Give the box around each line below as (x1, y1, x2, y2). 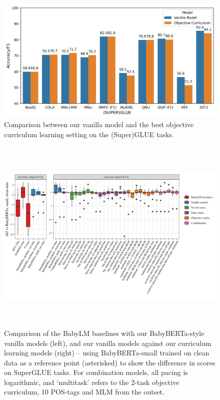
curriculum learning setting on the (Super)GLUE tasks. (4, 129, 174, 139)
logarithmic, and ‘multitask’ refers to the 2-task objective (4, 376, 179, 387)
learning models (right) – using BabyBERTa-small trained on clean (4, 347, 209, 358)
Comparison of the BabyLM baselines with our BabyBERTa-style (4, 327, 204, 338)
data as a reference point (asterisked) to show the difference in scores (4, 357, 215, 367)
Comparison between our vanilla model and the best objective (4, 119, 194, 130)
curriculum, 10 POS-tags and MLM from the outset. (4, 386, 164, 397)
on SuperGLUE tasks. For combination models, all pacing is (4, 367, 188, 377)
